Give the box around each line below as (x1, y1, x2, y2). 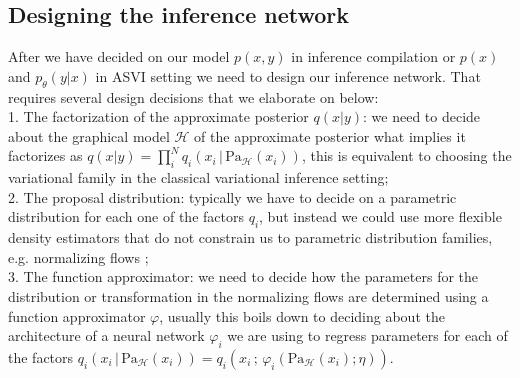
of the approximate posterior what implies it (194, 125, 466, 146)
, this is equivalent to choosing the (301, 145, 512, 166)
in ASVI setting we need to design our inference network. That (95, 65, 481, 86)
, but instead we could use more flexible (259, 206, 502, 227)
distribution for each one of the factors (8, 206, 244, 227)
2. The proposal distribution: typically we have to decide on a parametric (8, 186, 457, 207)
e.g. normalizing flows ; (8, 246, 149, 267)
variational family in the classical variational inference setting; (8, 167, 389, 188)
